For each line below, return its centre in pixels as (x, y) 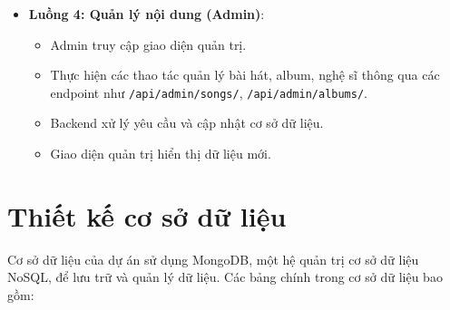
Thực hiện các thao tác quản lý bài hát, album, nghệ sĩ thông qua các (245, 75)
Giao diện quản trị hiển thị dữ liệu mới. (161, 154)
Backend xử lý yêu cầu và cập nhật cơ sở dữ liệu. (187, 123)
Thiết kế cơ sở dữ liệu (147, 215)
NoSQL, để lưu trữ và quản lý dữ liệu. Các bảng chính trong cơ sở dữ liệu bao (225, 277)
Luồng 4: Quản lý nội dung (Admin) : (147, 14)
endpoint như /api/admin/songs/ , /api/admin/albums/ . (209, 92)
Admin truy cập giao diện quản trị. (148, 44)
